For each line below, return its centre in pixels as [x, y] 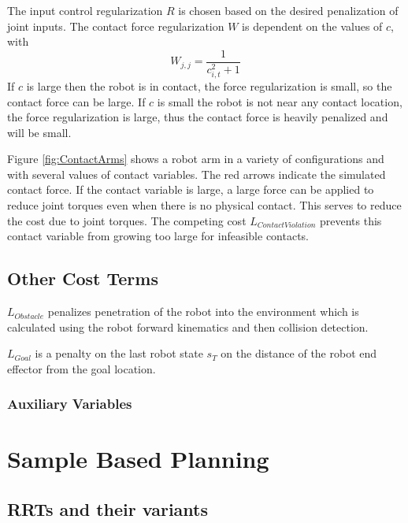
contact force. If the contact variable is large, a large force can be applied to [191, 189]
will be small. [39, 132]
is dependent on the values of [312, 26]
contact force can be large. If [76, 101]
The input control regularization [85, 10]
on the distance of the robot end [299, 353]
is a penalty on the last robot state [119, 353]
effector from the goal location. [82, 368]
